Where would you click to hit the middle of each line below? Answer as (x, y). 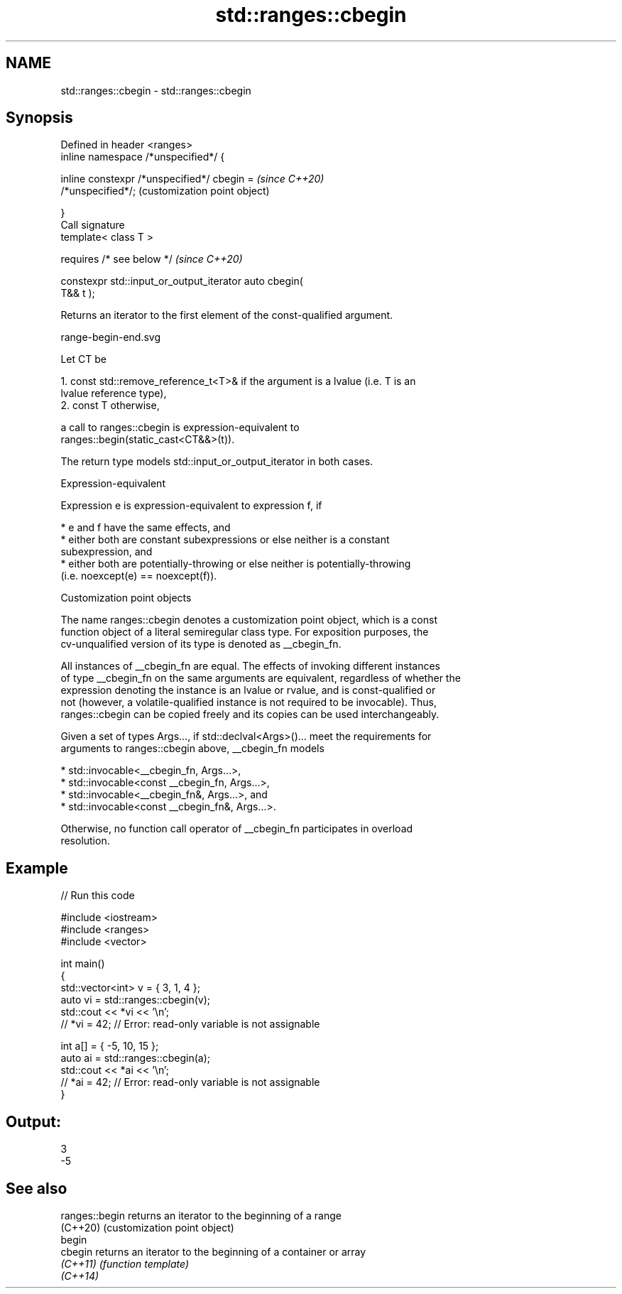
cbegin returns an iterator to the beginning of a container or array (213, 1251)
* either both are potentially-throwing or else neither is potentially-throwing (236, 564)
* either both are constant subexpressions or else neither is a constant (225, 540)
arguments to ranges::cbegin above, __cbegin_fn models (192, 749)
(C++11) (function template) (125, 1263)
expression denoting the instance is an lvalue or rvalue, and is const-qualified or (248, 690)
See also (37, 1188)
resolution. (85, 841)
